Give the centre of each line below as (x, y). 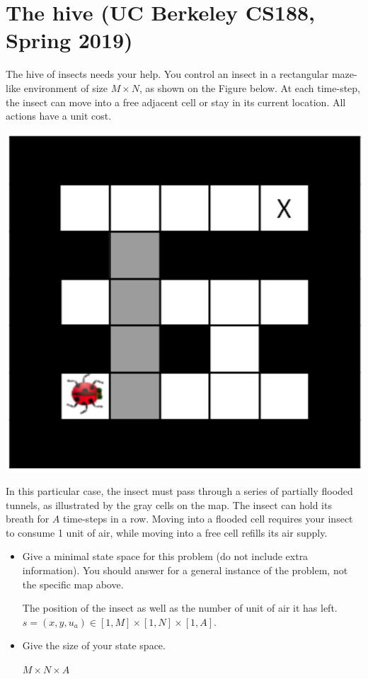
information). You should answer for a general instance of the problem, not (185, 570)
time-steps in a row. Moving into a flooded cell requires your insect (208, 519)
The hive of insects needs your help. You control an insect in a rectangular (167, 74)
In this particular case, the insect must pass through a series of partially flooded (179, 490)
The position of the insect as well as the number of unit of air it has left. (180, 608)
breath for (28, 519)
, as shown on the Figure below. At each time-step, (250, 87)
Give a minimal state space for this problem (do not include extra (165, 556)
